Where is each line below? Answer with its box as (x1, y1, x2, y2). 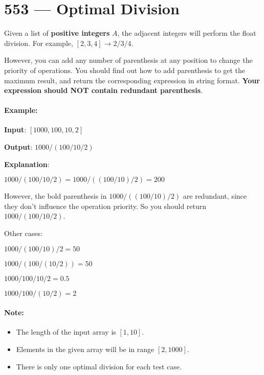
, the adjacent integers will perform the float (117, 28, 256, 38)
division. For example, (4, 37, 73, 48)
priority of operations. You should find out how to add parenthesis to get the (4, 64, 246, 75)
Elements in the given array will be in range (16, 344, 155, 355)
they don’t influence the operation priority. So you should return (4, 200, 207, 211)
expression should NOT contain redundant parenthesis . (4, 85, 203, 96)
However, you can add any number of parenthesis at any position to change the (4, 55, 253, 65)
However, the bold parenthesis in (4, 191, 107, 201)
